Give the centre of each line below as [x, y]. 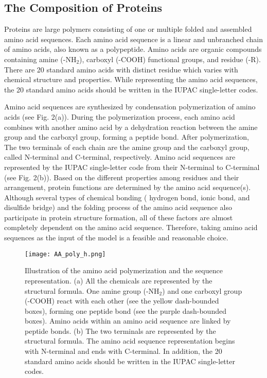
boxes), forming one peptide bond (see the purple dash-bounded [126, 310]
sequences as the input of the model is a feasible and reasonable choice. [116, 238]
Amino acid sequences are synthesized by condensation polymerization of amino [130, 107]
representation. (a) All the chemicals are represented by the [119, 280]
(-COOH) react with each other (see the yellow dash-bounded [122, 301]
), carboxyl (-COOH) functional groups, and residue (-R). [170, 59]
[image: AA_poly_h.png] [65, 254]
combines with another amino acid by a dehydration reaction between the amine [131, 127]
